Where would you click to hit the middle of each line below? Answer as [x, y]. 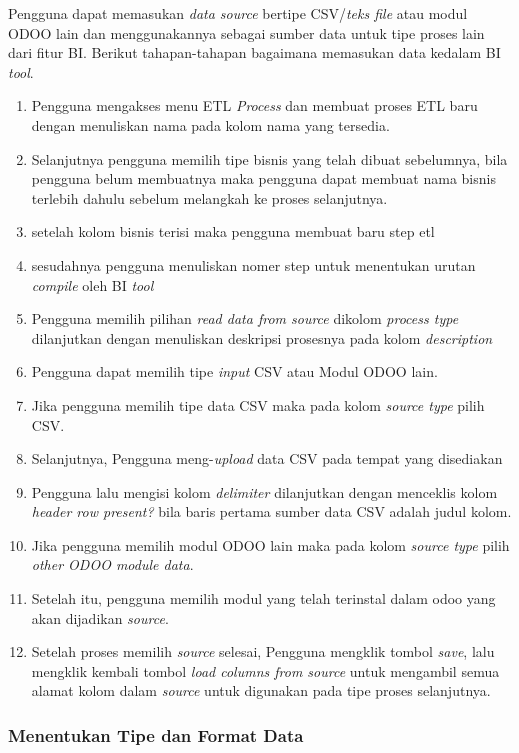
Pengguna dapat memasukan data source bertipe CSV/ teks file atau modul [238, 13]
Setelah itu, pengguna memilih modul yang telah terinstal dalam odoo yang [263, 598]
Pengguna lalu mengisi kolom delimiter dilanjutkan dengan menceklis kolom [264, 491]
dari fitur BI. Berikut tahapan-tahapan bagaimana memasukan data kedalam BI [254, 52]
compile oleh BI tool [92, 284]
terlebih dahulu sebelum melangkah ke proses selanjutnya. [209, 197]
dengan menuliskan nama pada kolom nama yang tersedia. [210, 124]
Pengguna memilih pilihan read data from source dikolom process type [245, 318]
